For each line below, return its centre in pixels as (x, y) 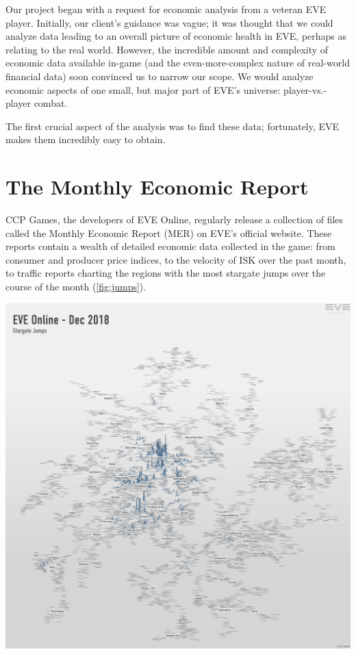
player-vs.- (305, 89)
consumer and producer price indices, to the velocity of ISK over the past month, (176, 259)
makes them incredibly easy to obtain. (86, 139)
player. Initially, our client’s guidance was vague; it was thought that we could (169, 22)
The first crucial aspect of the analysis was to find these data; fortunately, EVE (173, 126)
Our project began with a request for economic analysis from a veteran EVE (166, 9)
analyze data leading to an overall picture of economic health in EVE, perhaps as (176, 36)
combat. (51, 103)
